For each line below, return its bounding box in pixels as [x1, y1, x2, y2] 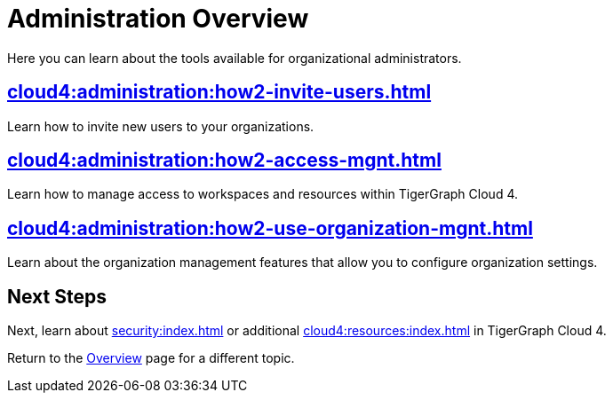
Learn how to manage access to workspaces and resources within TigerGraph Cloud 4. [7, 186, 518, 202]
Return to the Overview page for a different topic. [7, 350, 295, 366]
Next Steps [7, 285, 107, 308]
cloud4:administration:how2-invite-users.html [7, 81, 432, 104]
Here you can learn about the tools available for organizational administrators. [7, 50, 462, 66]
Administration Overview [7, 4, 309, 34]
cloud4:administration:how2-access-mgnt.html [7, 149, 442, 172]
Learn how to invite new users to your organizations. [7, 118, 314, 134]
